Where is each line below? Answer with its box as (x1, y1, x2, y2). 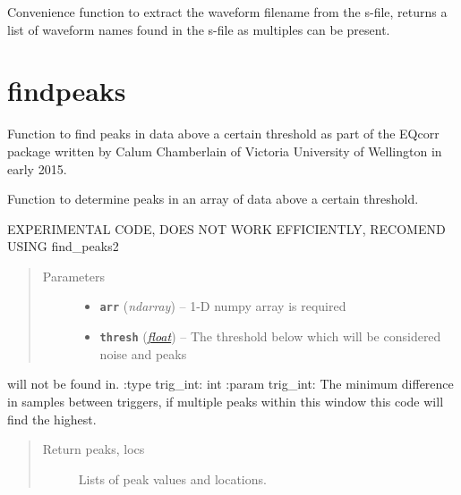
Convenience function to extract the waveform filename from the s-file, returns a (7, 3, 448, 21)
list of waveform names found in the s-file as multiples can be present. (7, 20, 390, 38)
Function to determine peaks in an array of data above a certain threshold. (7, 189, 419, 208)
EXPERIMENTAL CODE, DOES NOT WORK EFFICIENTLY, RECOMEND (7, 219, 446, 238)
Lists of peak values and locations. (78, 469, 267, 488)
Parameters (42, 266, 105, 285)
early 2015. (7, 159, 67, 178)
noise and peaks (99, 344, 187, 363)
